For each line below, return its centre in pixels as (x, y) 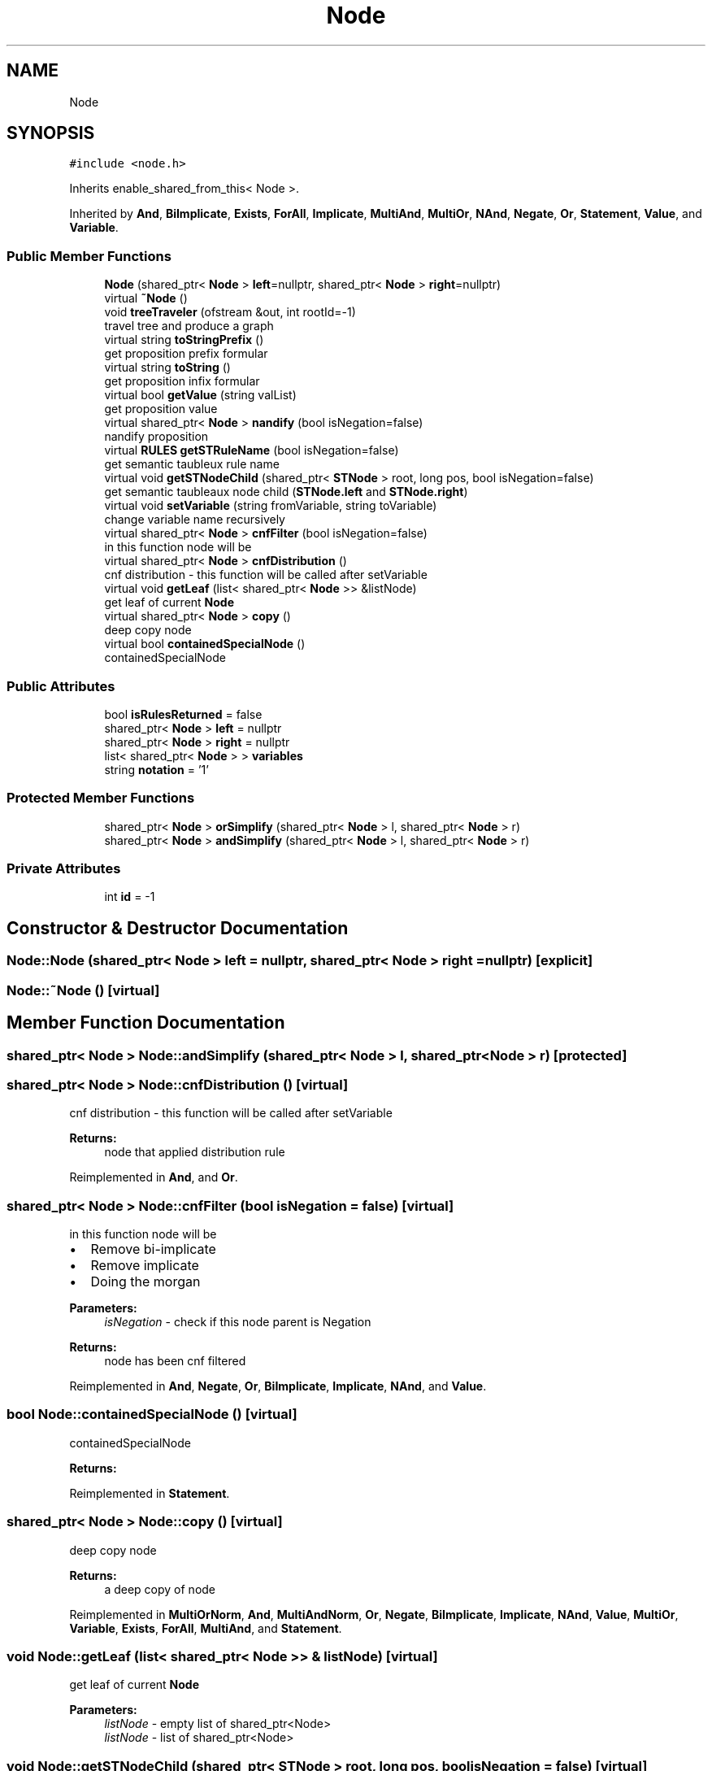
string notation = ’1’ (156, 769)
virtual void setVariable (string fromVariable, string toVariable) (271, 506)
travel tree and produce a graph (189, 326)
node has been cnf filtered (175, 1361)
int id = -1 (130, 897)
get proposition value (161, 409)
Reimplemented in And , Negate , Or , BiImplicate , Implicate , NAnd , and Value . (278, 1386)
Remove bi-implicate (153, 1249)
